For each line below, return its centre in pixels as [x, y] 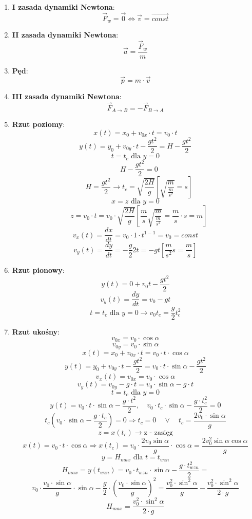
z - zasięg [158, 432]
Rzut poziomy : [38, 124]
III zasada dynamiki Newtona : [67, 96]
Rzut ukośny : [36, 332]
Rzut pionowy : [38, 270]
